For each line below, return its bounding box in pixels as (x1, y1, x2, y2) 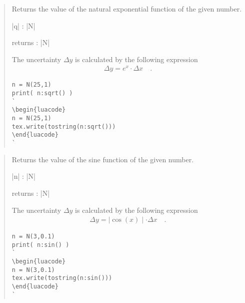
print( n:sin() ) (11, 241, 69, 248)
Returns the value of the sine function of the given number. (11, 154, 194, 164)
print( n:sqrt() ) (11, 90, 73, 97)
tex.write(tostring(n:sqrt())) (11, 123, 116, 130)
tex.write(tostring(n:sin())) (11, 274, 112, 282)
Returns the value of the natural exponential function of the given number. (11, 4, 242, 14)
